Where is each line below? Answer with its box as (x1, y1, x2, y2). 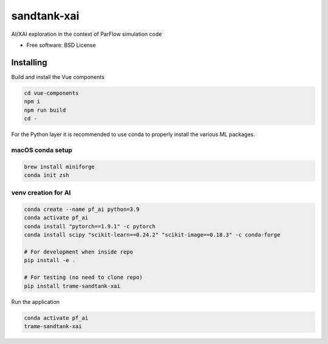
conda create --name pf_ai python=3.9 (24, 206, 140, 213)
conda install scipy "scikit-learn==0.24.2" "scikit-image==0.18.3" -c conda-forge (24, 232, 281, 238)
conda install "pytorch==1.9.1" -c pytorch (24, 222, 156, 230)
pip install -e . (24, 257, 76, 264)
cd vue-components (24, 89, 79, 97)
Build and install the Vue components (11, 73, 104, 80)
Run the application (11, 298, 60, 305)
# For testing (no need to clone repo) (24, 274, 143, 281)
